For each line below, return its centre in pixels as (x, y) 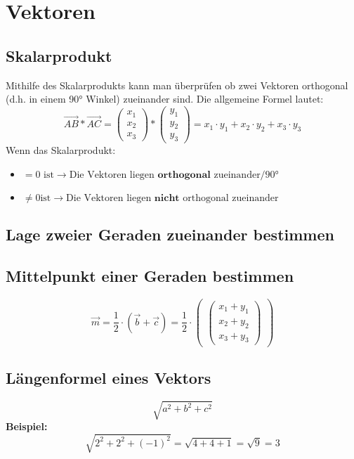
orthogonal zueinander (231, 198)
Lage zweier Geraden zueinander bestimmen (170, 234)
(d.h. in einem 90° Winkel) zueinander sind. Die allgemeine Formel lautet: (165, 99)
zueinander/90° (246, 175)
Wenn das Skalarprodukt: (61, 150)
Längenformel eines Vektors (109, 377)
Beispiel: (27, 426)
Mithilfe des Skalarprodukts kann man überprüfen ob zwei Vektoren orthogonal (177, 85)
